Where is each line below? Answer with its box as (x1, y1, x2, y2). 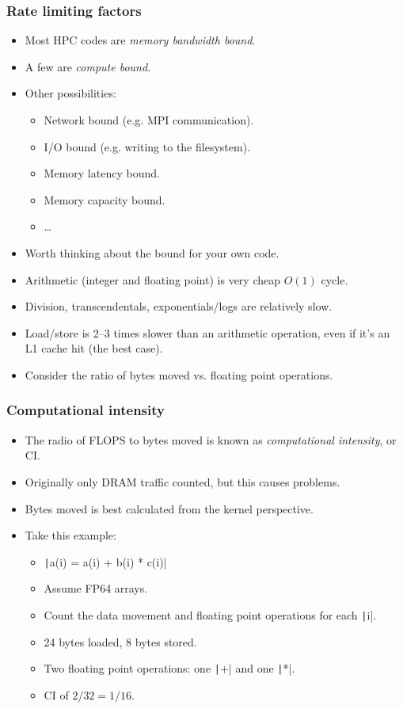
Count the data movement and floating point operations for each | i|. (44, 606, 377, 623)
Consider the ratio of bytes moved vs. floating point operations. (25, 366, 333, 383)
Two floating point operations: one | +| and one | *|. (44, 660, 295, 677)
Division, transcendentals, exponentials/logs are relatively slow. (25, 298, 333, 314)
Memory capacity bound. (44, 191, 165, 208)
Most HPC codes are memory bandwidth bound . (25, 32, 256, 48)
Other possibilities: (25, 85, 116, 101)
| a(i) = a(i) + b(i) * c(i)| (44, 553, 167, 570)
